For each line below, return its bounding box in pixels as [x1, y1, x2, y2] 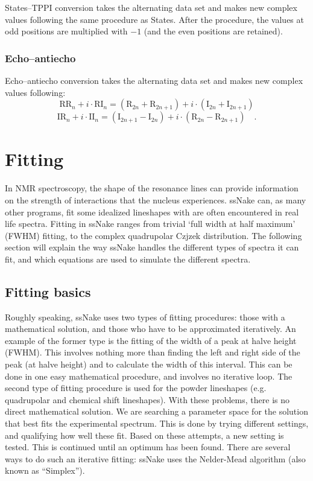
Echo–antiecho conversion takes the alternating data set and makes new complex [5, 74, 303, 86]
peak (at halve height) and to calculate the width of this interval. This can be [5, 358, 292, 371]
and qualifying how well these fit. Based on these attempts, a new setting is [5, 428, 284, 441]
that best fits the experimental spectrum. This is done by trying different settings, [5, 417, 309, 430]
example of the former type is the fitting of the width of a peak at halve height [5, 334, 297, 346]
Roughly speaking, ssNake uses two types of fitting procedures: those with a [5, 310, 285, 323]
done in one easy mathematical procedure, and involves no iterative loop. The [5, 369, 292, 382]
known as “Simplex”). [5, 464, 85, 477]
